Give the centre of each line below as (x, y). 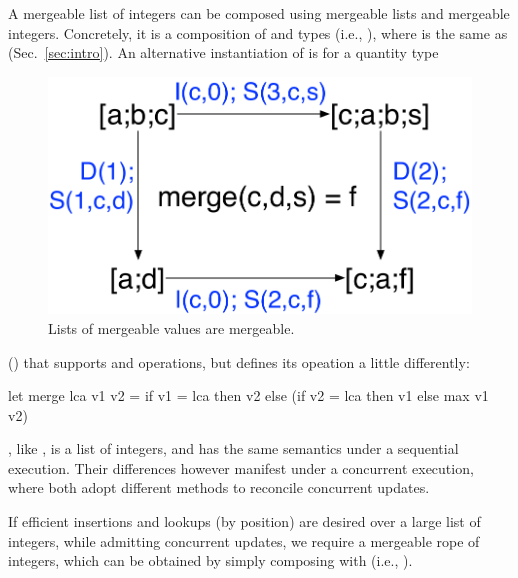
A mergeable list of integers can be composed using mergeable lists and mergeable (259, 13)
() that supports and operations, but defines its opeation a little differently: (239, 361)
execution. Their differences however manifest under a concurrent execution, (241, 467)
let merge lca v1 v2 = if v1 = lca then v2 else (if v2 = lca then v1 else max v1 (248, 395)
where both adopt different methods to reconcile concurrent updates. (219, 487)
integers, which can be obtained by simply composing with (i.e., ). (210, 560)
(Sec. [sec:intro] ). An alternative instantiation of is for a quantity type (223, 52)
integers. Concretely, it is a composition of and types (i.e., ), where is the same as (258, 32)
